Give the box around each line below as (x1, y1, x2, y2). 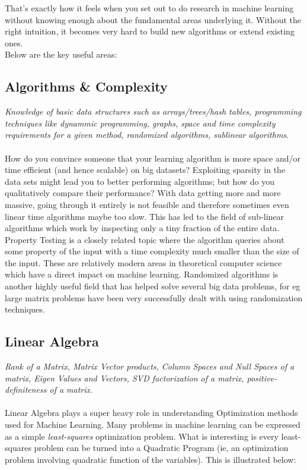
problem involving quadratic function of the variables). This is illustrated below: (5, 453, 296, 465)
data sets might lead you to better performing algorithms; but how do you (5, 175, 275, 187)
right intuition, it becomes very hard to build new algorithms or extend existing (5, 25, 295, 37)
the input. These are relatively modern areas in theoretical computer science (5, 256, 282, 269)
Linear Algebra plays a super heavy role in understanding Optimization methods (5, 406, 298, 419)
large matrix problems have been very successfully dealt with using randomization (5, 291, 303, 304)
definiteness (5, 383, 47, 396)
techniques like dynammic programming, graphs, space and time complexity (5, 116, 276, 129)
